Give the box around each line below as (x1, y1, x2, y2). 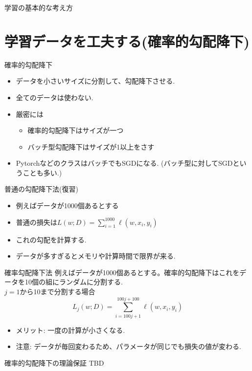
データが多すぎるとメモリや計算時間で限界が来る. (16, 251, 176, 261)
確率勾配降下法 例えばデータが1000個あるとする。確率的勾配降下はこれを (4, 267, 240, 277)
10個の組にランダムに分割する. (24, 277, 123, 287)
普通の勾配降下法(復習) (4, 184, 78, 194)
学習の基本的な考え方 (4, 2, 73, 12)
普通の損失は (16, 217, 57, 227)
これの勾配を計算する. (16, 234, 87, 244)
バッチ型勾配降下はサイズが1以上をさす (27, 141, 155, 152)
